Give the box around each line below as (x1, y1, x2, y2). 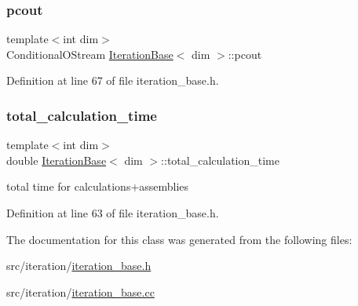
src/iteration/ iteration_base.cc (6, 283, 155, 300)
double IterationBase (6, 151, 107, 168)
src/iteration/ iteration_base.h (6, 257, 152, 274)
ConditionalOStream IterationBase (6, 46, 174, 62)
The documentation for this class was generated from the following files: (6, 231, 353, 247)
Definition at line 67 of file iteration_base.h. (6, 72, 219, 89)
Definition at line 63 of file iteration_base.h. (6, 205, 219, 220)
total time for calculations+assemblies (6, 178, 189, 195)
